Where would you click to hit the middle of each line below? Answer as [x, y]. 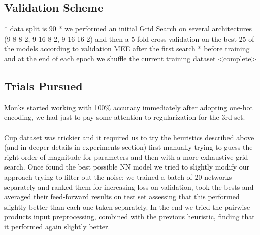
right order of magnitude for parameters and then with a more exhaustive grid [126, 157]
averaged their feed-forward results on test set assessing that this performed [122, 197]
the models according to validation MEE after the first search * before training [127, 48]
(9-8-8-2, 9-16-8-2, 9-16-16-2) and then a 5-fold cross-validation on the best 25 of [129, 38]
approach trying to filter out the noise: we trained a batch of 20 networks [118, 176]
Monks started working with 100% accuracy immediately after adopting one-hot [128, 107]
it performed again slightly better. [57, 226]
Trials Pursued [43, 86]
